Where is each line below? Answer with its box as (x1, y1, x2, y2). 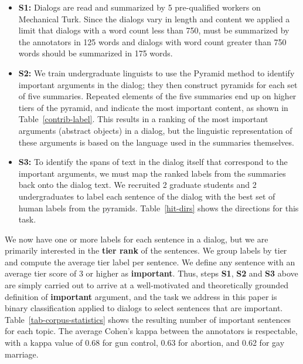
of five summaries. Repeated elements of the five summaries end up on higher (18, 90, 297, 102)
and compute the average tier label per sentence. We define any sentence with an (5, 255, 295, 268)
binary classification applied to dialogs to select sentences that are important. (5, 302, 283, 314)
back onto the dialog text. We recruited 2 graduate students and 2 (18, 178, 257, 191)
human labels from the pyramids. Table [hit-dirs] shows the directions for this (18, 201, 299, 214)
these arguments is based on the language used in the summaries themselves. (18, 136, 294, 148)
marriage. (5, 348, 39, 360)
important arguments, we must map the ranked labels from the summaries (18, 167, 286, 179)
